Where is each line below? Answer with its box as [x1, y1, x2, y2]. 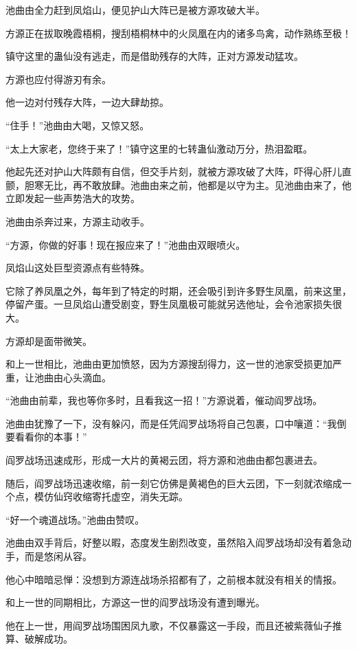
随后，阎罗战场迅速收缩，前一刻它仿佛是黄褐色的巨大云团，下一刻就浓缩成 [5, 475, 342, 490]
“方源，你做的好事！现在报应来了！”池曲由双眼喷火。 [5, 237, 246, 251]
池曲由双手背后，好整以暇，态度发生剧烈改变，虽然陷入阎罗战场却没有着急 [5, 535, 342, 550]
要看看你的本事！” [5, 429, 87, 444]
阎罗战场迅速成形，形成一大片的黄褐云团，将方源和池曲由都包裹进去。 [5, 453, 323, 467]
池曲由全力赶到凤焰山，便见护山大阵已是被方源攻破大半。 [5, 3, 265, 16]
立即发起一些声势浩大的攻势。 [5, 191, 140, 205]
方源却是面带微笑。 [5, 333, 92, 348]
